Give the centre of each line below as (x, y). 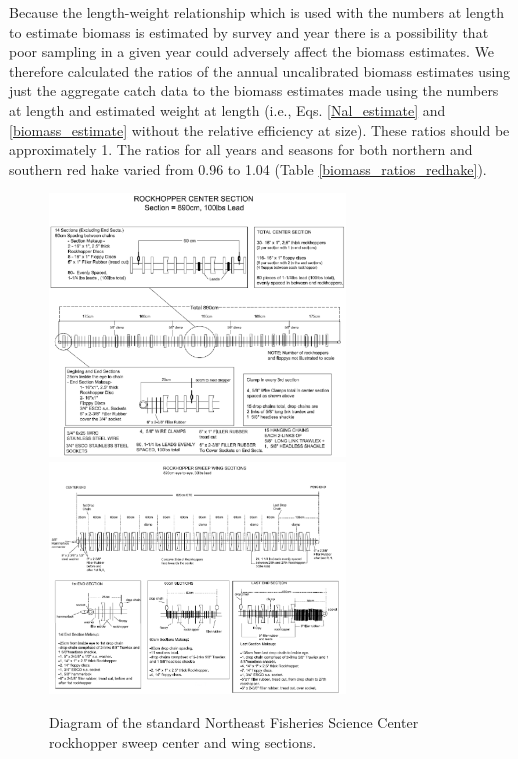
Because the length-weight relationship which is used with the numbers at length (256, 12)
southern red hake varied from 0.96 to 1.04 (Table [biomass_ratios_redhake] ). (248, 168)
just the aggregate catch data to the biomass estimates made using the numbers (254, 90)
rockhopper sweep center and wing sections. (183, 741)
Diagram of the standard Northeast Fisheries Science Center (234, 721)
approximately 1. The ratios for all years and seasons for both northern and (241, 149)
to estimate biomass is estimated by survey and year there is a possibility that (249, 31)
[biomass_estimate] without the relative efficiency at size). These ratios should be (259, 129)
